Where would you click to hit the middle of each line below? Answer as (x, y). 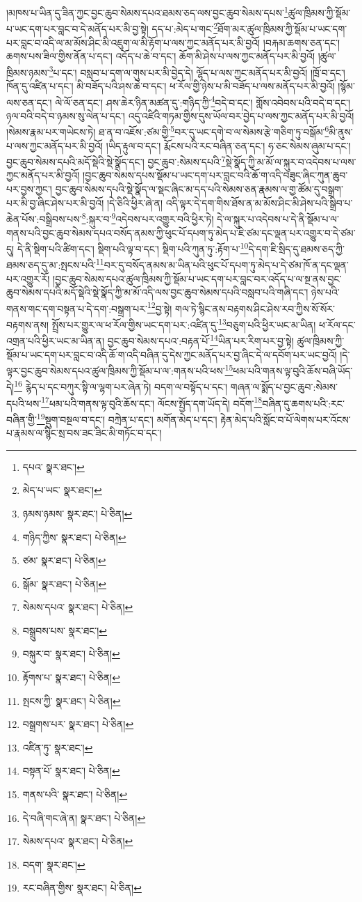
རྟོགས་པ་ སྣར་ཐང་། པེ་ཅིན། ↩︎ (71, 677)
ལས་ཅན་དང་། (29, 102)
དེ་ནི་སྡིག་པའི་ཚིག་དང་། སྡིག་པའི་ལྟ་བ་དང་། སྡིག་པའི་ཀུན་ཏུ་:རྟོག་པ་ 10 (133, 248)
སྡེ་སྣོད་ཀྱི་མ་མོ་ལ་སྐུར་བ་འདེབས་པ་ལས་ (291, 161)
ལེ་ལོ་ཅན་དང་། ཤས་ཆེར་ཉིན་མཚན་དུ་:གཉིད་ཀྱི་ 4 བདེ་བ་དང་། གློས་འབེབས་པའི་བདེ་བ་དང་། (203, 101)
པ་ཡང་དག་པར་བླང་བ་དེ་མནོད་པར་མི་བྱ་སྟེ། (77, 28)
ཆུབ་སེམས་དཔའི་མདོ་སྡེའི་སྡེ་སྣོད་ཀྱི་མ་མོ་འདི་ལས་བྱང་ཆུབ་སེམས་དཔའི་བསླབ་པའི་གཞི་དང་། (157, 292)
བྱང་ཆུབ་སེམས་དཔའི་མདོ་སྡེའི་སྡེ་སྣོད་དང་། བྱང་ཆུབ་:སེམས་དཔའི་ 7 (116, 161)
